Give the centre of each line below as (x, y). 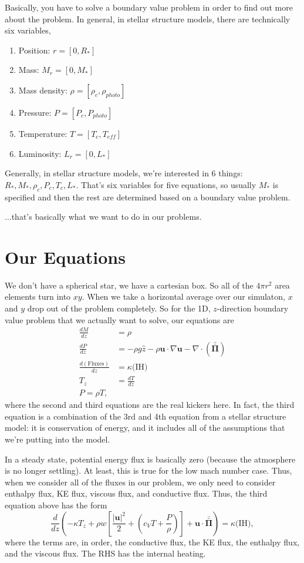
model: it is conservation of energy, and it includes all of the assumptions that (145, 428)
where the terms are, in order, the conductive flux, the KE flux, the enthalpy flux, (152, 542)
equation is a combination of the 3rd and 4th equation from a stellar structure (146, 416)
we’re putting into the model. (58, 439)
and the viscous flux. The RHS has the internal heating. (105, 553)
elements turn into (38, 296)
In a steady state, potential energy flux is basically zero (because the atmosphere (150, 459)
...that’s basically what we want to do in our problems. (103, 217)
